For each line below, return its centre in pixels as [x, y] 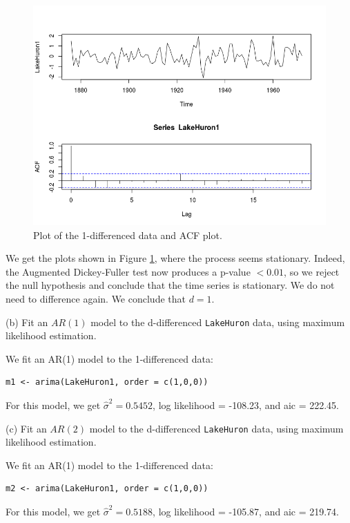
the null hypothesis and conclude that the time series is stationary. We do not [170, 285]
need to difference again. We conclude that [96, 298]
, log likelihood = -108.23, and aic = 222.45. [246, 405]
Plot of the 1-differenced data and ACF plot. [128, 235]
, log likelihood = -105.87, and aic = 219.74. [246, 512]
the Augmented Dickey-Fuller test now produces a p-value [128, 271]
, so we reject [312, 271]
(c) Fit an [26, 428]
